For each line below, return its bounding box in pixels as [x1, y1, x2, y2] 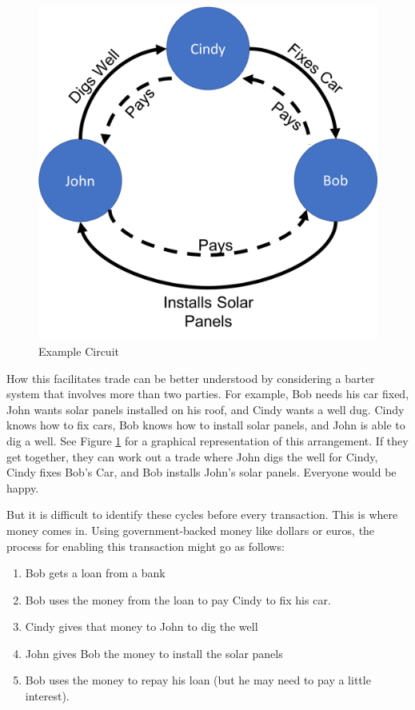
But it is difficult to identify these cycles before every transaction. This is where [6, 506, 398, 523]
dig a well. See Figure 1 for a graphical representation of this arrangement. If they [6, 432, 409, 449]
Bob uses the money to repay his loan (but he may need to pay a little [25, 672, 371, 688]
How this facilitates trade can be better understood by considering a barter [6, 369, 375, 386]
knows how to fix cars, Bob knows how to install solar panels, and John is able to [6, 417, 405, 433]
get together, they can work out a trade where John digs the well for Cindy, [6, 448, 378, 465]
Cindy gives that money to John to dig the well [25, 618, 258, 635]
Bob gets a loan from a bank [25, 564, 166, 581]
